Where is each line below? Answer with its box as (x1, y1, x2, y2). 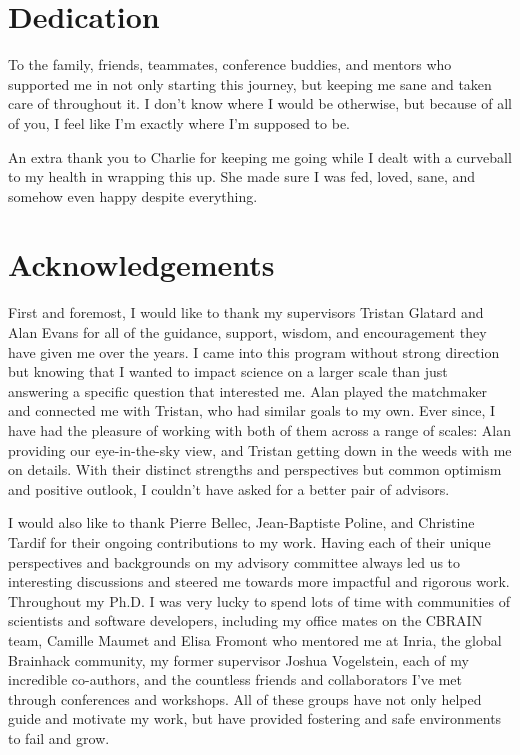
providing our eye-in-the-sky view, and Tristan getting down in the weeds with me (8, 439, 512, 460)
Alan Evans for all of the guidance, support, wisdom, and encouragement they (8, 322, 487, 342)
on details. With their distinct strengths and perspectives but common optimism (8, 459, 502, 480)
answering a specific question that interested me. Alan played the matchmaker (8, 380, 488, 401)
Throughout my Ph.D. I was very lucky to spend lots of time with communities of (8, 590, 511, 611)
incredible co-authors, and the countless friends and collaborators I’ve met (8, 669, 463, 690)
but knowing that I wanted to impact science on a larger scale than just (8, 361, 448, 382)
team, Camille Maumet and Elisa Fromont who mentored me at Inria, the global (8, 629, 502, 650)
